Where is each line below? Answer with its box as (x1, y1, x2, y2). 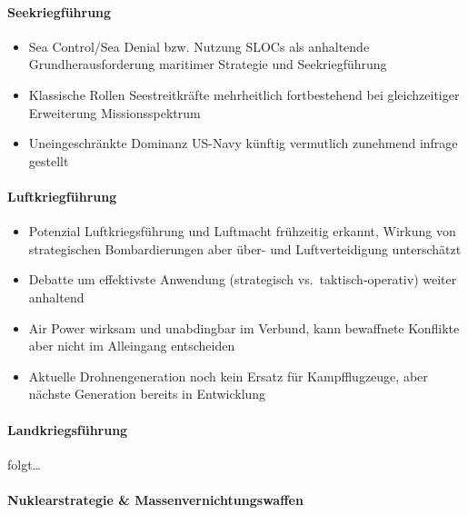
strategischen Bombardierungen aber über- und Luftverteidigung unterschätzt (28, 239, 462, 258)
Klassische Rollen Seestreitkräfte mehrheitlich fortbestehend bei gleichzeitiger (28, 84, 460, 104)
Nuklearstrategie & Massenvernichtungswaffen (7, 490, 304, 509)
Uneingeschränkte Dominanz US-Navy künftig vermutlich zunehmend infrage (28, 134, 458, 153)
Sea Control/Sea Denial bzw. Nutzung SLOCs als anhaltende (28, 36, 370, 55)
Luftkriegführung (7, 186, 117, 205)
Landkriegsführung (7, 420, 128, 439)
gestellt (28, 151, 69, 170)
